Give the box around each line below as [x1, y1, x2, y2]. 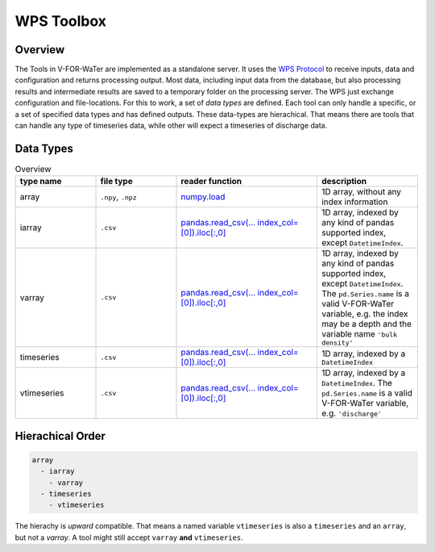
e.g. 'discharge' [321, 408, 382, 419]
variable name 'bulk [321, 328, 398, 340]
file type [100, 176, 133, 187]
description [321, 176, 367, 187]
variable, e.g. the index [321, 308, 408, 320]
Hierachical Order [14, 429, 106, 443]
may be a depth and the [321, 319, 412, 330]
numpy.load [180, 191, 226, 203]
